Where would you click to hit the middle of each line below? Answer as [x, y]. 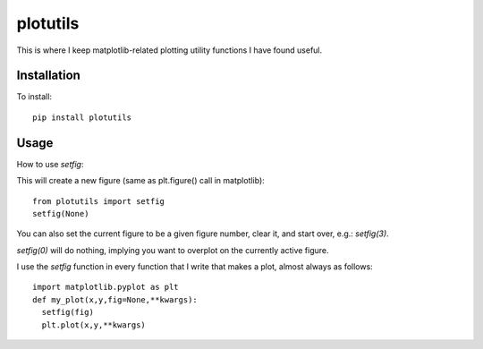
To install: [34, 97]
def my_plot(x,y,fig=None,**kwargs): [115, 299]
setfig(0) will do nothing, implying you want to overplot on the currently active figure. [173, 250]
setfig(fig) [68, 312]
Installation [48, 76]
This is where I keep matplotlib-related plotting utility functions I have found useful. [169, 50]
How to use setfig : [50, 164]
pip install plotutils [82, 117]
